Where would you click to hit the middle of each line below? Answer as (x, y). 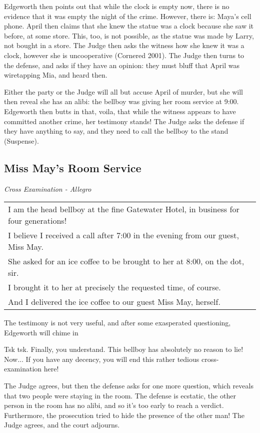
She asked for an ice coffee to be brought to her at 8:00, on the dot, (126, 261)
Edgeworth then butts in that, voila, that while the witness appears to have (120, 111)
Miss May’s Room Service (73, 167)
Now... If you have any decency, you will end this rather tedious (102, 359)
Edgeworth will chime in (41, 332)
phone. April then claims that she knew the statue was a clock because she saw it (129, 26)
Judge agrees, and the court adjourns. (62, 425)
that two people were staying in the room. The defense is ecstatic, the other (120, 395)
